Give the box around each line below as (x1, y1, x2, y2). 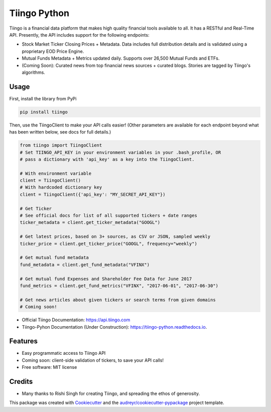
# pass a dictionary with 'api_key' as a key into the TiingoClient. (20, 156, 195, 162)
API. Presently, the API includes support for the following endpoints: (9, 32, 150, 38)
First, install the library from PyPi (9, 95, 77, 101)
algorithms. (22, 69, 45, 75)
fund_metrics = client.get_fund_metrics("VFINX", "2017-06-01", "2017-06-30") (20, 283, 218, 289)
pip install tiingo (20, 109, 68, 115)
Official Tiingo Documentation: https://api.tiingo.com (22, 317, 130, 323)
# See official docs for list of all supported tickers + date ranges (20, 213, 198, 218)
